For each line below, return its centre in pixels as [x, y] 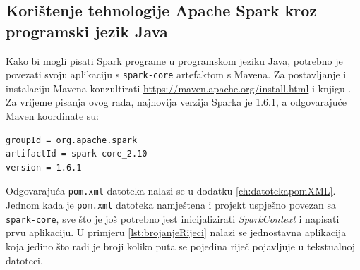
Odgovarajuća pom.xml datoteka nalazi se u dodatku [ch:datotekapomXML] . [171, 191]
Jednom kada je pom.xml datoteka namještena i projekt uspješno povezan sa [171, 205]
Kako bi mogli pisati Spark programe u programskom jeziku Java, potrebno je [174, 60]
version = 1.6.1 [44, 167]
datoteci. [24, 260]
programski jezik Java [87, 31]
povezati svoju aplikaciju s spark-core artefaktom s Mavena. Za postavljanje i [176, 74]
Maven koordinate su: [52, 116]
